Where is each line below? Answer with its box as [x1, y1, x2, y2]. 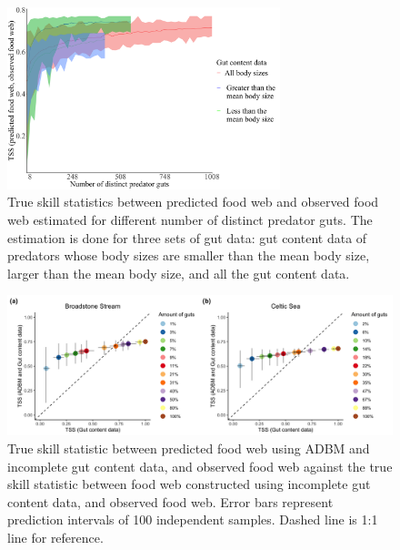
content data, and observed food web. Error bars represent [7, 492, 334, 511]
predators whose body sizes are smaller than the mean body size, [7, 246, 370, 265]
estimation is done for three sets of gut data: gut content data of [7, 228, 367, 247]
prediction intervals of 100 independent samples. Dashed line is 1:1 [7, 510, 378, 529]
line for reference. [7, 527, 104, 546]
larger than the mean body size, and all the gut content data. [7, 263, 350, 282]
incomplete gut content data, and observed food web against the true [7, 456, 393, 475]
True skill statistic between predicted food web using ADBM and [7, 438, 370, 457]
